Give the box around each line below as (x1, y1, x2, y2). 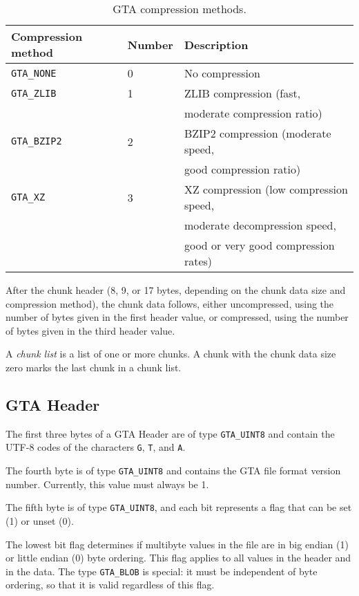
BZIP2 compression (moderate (184, 125, 331, 141)
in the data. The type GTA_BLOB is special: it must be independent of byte (6, 564, 318, 578)
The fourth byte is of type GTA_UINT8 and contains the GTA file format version (6, 463, 341, 478)
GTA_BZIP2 (11, 136, 62, 147)
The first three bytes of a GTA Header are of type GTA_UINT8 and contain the (6, 426, 335, 440)
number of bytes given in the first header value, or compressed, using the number (6, 310, 349, 324)
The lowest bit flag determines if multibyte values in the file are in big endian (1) (6, 537, 349, 551)
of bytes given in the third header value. (6, 323, 175, 337)
